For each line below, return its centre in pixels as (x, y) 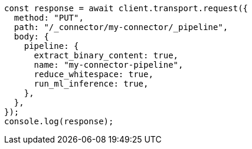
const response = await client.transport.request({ (126, 8)
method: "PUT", (49, 18)
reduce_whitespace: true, (94, 74)
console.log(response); (59, 121)
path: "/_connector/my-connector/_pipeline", (121, 27)
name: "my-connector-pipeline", (109, 65)
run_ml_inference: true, (91, 84)
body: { (31, 37)
